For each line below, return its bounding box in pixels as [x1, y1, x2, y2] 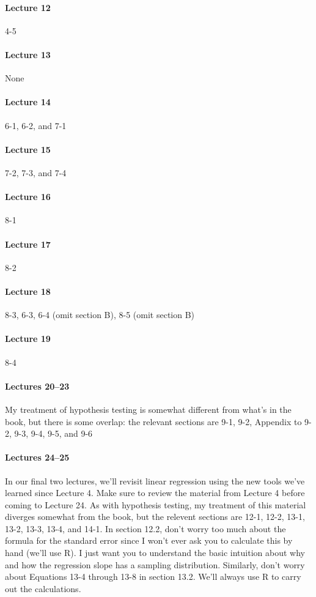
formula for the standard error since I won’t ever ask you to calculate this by [5, 534, 293, 547]
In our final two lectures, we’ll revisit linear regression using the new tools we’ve [5, 474, 305, 487]
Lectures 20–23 [5, 379, 70, 392]
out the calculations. [5, 582, 81, 595]
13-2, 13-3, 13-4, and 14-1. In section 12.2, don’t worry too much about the [5, 522, 286, 535]
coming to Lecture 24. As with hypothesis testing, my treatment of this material [5, 498, 306, 511]
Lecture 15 [5, 143, 51, 155]
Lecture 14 [5, 95, 51, 108]
